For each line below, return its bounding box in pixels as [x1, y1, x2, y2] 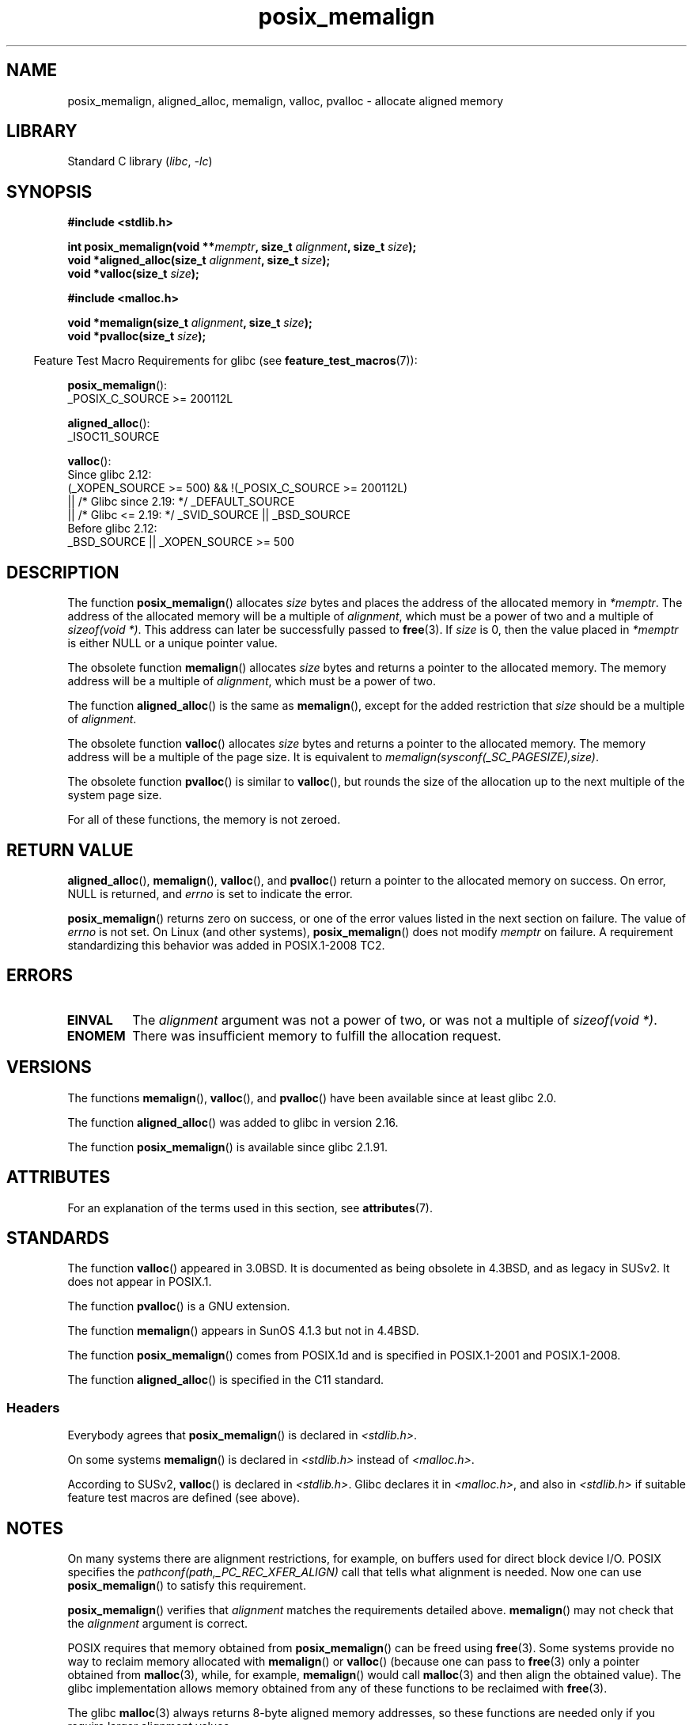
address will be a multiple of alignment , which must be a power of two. [67, 674, 436, 688]
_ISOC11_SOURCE [67, 430, 160, 444]
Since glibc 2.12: [67, 468, 152, 482]
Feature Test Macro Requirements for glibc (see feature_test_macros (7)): [33, 354, 418, 368]
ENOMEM [66, 1027, 126, 1044]
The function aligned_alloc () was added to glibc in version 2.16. [67, 1115, 399, 1129]
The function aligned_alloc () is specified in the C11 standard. [67, 1373, 384, 1387]
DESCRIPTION [6, 562, 119, 582]
